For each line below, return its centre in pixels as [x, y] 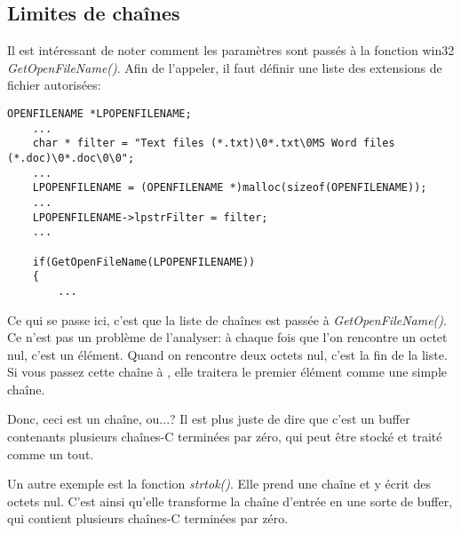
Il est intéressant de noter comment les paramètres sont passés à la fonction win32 [231, 50]
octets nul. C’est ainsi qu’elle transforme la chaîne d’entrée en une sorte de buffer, [230, 501]
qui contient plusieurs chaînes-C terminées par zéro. [148, 518]
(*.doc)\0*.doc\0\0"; [71, 158]
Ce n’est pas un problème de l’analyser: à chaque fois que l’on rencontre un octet [227, 337]
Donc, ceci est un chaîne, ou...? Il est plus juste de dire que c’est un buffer [209, 419]
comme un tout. [51, 453]
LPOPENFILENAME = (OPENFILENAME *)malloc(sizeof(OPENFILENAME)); [230, 188]
